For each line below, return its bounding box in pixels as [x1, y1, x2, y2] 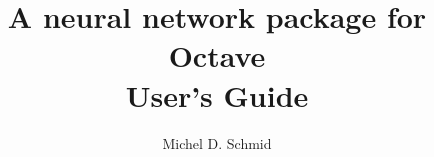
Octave [168, 35, 266, 76]
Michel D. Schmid [162, 132, 272, 153]
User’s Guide [125, 74, 309, 115]
